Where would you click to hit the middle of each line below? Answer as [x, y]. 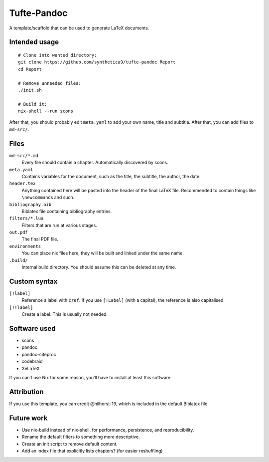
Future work [28, 418]
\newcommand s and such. [48, 198]
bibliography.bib [30, 204]
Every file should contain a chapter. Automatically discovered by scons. [95, 163]
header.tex [22, 184]
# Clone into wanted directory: [58, 55]
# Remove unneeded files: [50, 83]
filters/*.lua [26, 219]
